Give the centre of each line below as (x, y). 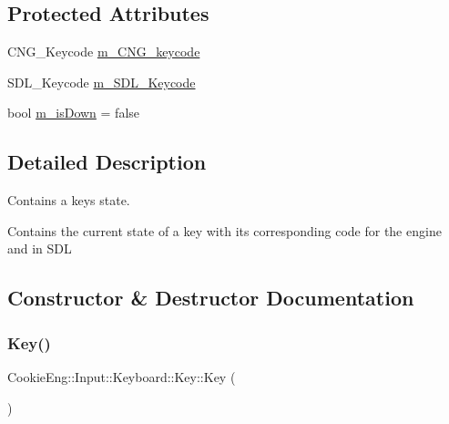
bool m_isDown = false (74, 113)
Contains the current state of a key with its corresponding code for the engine (224, 230)
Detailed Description (107, 162)
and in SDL (40, 248)
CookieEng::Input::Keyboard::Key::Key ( (122, 376)
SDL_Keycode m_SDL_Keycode (102, 82)
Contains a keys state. (69, 200)
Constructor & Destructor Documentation (211, 298)
